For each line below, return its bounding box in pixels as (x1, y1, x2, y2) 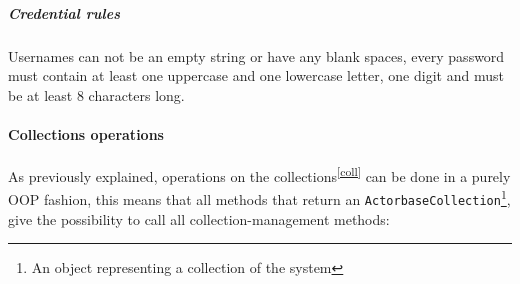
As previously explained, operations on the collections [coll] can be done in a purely (8, 163, 511, 186)
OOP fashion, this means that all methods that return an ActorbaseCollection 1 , (8, 186, 511, 210)
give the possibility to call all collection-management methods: (8, 208, 390, 229)
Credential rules (8, 2, 120, 23)
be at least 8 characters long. (8, 84, 185, 105)
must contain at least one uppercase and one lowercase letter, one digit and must (8, 65, 504, 86)
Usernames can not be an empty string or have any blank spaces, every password (8, 45, 505, 66)
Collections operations (8, 123, 164, 144)
